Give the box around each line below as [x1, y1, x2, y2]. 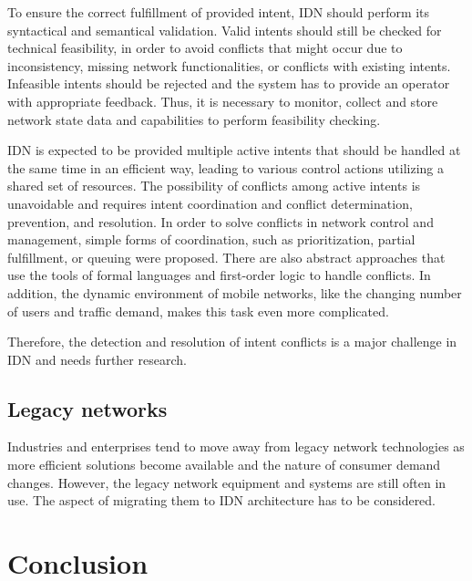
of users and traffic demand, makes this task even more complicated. [7, 301, 389, 320]
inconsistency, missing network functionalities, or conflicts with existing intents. [7, 56, 451, 75]
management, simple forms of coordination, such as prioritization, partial [7, 230, 416, 249]
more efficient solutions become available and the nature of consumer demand [7, 455, 441, 474]
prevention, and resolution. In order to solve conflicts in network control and [7, 212, 434, 231]
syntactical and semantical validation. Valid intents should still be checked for [7, 20, 442, 39]
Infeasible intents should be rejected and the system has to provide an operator [7, 74, 450, 93]
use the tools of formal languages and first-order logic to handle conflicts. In [7, 265, 431, 285]
